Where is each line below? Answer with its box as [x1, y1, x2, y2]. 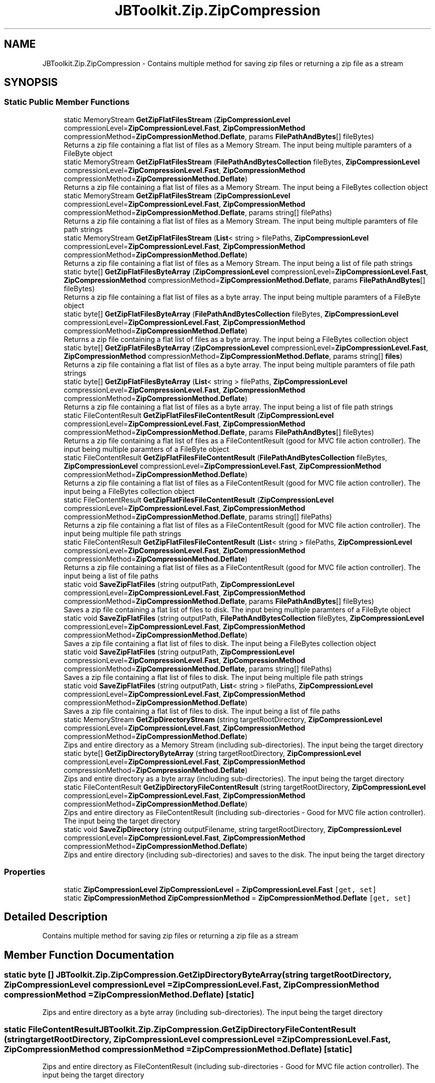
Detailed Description [4, 910, 108, 923]
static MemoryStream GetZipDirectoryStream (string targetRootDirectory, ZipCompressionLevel [64, 715, 382, 724]
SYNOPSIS [4, 76, 58, 89]
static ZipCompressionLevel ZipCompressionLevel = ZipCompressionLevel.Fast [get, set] [64, 885, 377, 894]
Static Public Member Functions [4, 97, 130, 107]
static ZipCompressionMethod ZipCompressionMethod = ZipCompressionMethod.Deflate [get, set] [64, 893, 411, 902]
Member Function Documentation [4, 948, 174, 961]
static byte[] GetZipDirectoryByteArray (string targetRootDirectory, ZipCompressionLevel [64, 749, 362, 757]
